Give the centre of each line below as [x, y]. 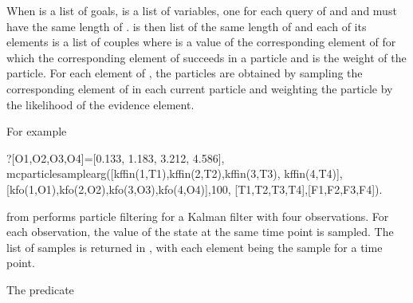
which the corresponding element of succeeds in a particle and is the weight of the [206, 57]
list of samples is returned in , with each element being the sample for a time [195, 247]
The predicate [40, 289]
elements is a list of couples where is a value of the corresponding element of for [201, 42]
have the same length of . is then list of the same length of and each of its [187, 26]
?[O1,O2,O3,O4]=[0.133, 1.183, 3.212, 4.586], [116, 157]
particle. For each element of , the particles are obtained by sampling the [185, 73]
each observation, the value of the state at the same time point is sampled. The [200, 232]
